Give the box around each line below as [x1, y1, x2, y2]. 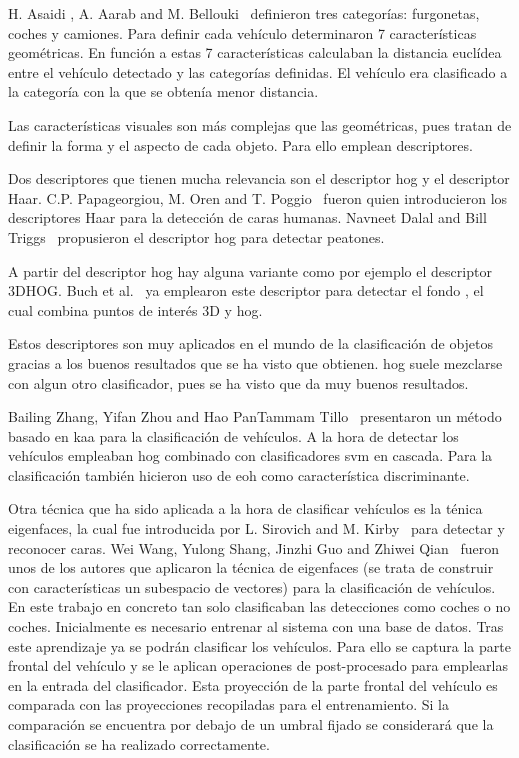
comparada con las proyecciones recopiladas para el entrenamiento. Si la [8, 694, 450, 715]
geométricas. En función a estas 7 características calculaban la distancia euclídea [8, 42, 502, 63]
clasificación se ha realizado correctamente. [8, 733, 270, 754]
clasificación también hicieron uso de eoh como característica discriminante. [8, 464, 470, 485]
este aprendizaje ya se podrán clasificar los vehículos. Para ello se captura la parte [8, 635, 511, 656]
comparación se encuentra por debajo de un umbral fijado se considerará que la [8, 714, 494, 734]
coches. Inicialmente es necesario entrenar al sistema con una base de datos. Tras [8, 616, 504, 637]
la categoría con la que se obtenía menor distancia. [8, 81, 319, 102]
